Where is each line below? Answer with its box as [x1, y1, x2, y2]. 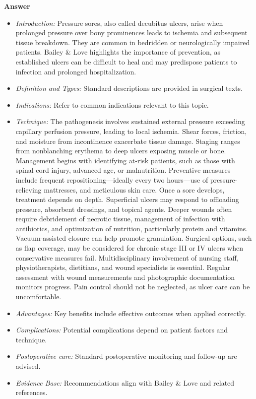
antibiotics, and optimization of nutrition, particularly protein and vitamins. [15, 223, 248, 233]
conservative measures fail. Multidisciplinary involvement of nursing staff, [15, 252, 239, 263]
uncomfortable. [15, 291, 62, 302]
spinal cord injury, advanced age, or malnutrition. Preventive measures [15, 165, 231, 175]
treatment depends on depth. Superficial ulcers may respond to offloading [15, 194, 239, 204]
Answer [4, 1, 30, 11]
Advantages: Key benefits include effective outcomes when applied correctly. [15, 308, 246, 318]
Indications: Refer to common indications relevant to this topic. [15, 99, 209, 110]
